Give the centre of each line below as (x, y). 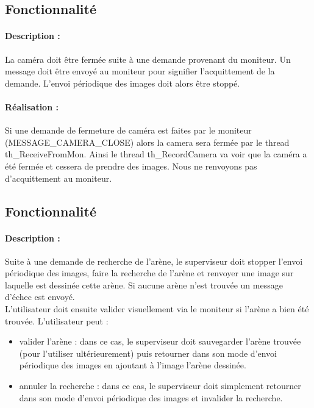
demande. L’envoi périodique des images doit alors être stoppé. (123, 83)
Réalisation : (32, 106)
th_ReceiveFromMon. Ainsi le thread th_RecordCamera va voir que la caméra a (156, 154)
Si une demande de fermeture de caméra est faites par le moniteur (128, 130)
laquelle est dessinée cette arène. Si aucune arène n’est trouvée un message (144, 285)
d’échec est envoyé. (40, 297)
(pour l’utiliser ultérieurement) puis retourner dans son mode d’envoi (148, 353)
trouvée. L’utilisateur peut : (57, 320)
